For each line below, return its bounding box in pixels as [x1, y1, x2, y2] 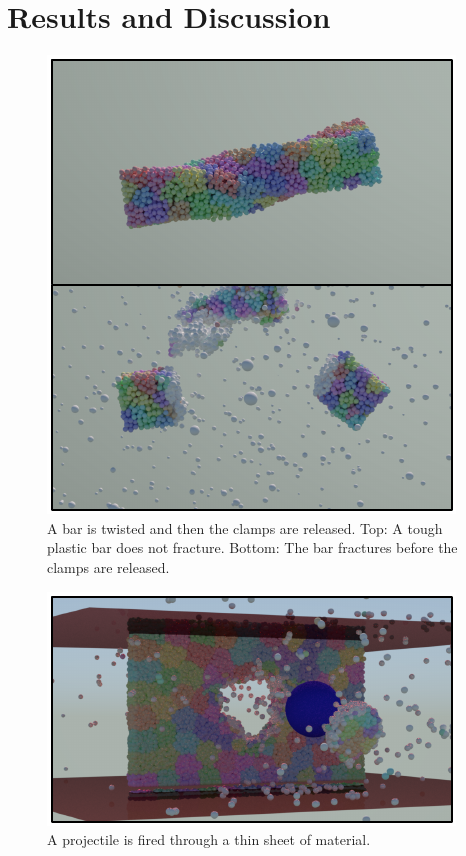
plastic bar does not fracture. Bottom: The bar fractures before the [47, 537, 458, 558]
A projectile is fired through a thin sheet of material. [47, 829, 371, 850]
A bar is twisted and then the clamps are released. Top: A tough [47, 517, 443, 538]
